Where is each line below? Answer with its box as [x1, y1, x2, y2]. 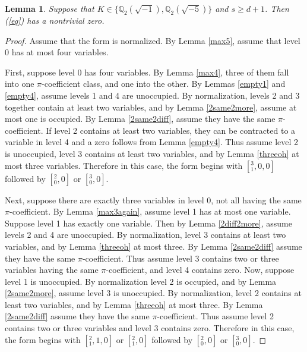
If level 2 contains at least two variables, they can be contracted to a [46, 124, 296, 136]
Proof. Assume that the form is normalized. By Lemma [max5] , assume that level [5, 34, 300, 46]
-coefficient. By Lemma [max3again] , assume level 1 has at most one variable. [9, 205, 291, 218]
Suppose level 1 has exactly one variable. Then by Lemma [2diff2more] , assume [5, 216, 292, 229]
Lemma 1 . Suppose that [5, 2, 94, 14]
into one [5, 77, 34, 90]
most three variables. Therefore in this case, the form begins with [5, 159, 243, 171]
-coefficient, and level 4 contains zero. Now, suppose [106, 263, 295, 276]
